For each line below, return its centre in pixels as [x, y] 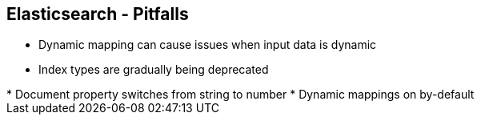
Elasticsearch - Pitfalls [98, 14]
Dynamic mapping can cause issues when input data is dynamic [208, 45]
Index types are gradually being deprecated [154, 70]
